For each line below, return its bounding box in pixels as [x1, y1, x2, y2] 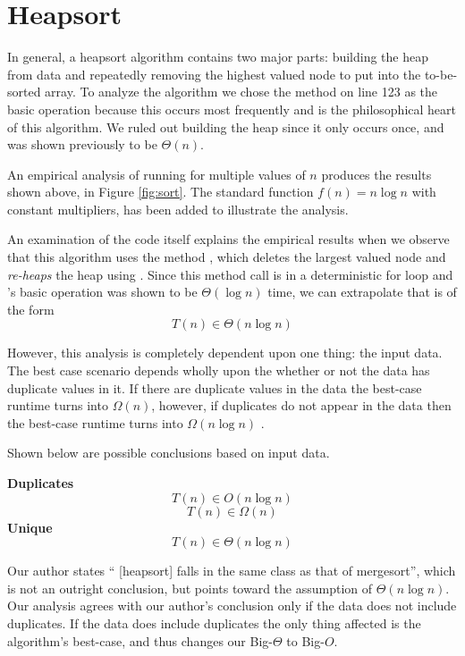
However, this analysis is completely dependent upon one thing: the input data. [7, 343, 443, 362]
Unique [7, 517, 53, 536]
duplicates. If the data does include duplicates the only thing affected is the [7, 613, 421, 632]
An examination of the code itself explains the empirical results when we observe [7, 230, 450, 248]
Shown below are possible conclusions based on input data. [7, 443, 330, 462]
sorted [7, 82, 41, 101]
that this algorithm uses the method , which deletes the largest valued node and [7, 248, 446, 266]
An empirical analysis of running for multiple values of [7, 164, 306, 183]
